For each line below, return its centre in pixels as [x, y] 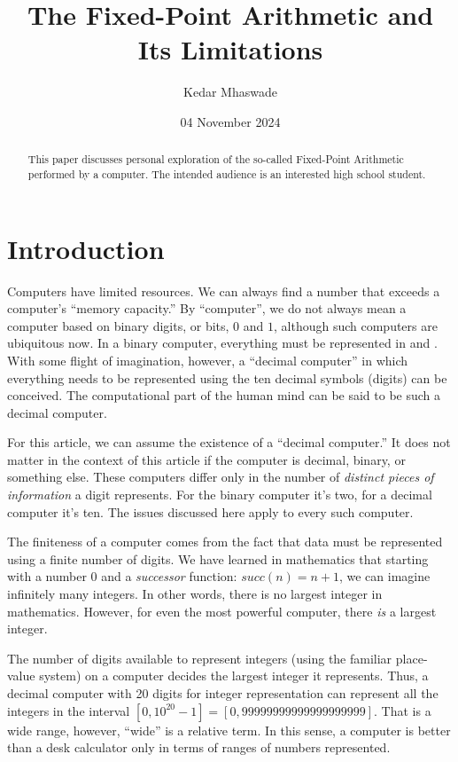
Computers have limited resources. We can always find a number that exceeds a [224, 291]
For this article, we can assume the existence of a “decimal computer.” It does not [229, 442]
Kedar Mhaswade [230, 92]
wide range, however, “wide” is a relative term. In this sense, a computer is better [229, 730]
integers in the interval [69, 710]
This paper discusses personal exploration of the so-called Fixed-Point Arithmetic [216, 159]
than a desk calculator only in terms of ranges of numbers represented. [199, 747]
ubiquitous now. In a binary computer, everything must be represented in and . [222, 343]
